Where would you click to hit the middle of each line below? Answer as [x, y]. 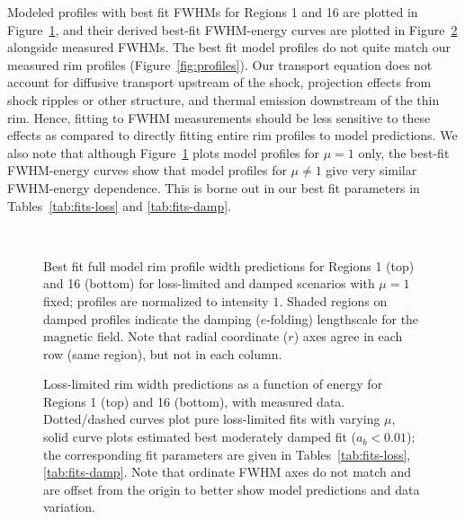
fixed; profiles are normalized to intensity [156, 300]
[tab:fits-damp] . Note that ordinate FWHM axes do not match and [228, 472]
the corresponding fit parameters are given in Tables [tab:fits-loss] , [227, 454]
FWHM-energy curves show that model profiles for [147, 170]
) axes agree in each [348, 336]
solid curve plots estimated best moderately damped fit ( [200, 437]
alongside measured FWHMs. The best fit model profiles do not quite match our [229, 47]
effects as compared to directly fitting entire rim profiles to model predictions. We [232, 135]
